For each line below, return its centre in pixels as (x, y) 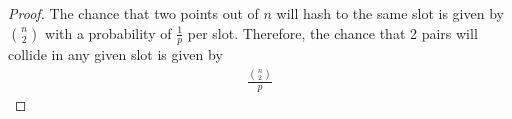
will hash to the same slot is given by (390, 13)
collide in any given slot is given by (115, 54)
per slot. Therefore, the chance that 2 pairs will (332, 32)
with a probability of (108, 32)
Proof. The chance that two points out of (133, 13)
